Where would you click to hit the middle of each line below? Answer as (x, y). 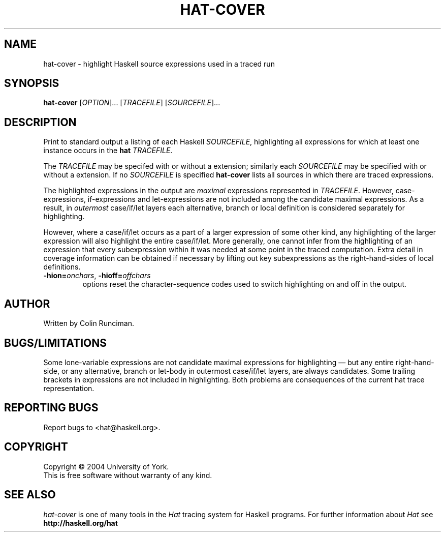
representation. (69, 388)
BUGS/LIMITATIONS (55, 343)
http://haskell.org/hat (81, 523)
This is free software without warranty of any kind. (128, 475)
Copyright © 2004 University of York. (106, 466)
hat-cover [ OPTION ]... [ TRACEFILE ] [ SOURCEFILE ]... (132, 103)
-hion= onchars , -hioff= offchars (97, 276)
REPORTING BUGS (51, 408)
